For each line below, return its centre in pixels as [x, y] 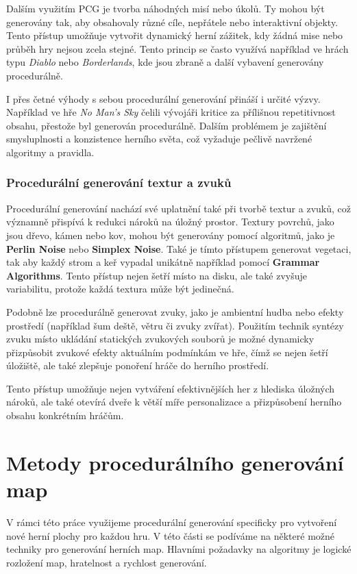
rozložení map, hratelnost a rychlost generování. [107, 562]
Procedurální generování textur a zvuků [119, 183]
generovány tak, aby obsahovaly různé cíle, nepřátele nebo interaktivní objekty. [172, 22]
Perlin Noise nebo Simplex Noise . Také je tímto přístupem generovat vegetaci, [179, 248]
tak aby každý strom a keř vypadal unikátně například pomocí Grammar [163, 262]
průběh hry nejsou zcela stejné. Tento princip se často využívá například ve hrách [177, 48]
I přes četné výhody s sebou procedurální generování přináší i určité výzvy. [163, 98]
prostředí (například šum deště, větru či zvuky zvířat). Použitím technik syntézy [175, 325]
